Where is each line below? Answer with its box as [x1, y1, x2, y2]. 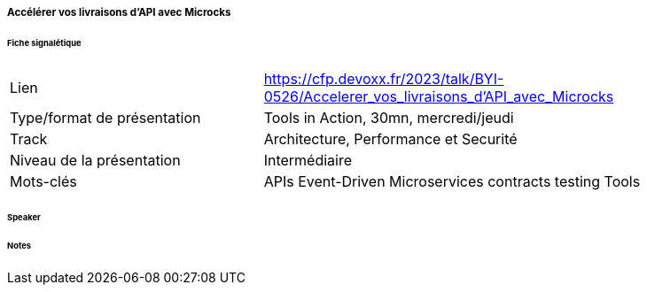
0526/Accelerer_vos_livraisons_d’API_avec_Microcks [263, 87, 614, 105]
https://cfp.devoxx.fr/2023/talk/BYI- [263, 69, 504, 88]
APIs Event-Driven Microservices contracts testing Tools [263, 172, 641, 190]
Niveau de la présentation [10, 150, 181, 169]
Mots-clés [10, 172, 77, 190]
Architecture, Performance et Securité [263, 129, 518, 148]
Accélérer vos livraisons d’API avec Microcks [7, 6, 231, 19]
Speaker [7, 211, 41, 222]
